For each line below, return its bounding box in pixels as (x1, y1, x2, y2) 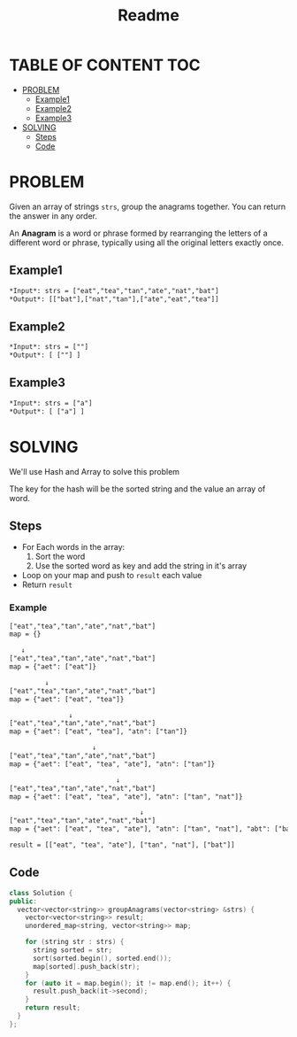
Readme (118, 5, 179, 26)
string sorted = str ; (32, 946, 113, 955)
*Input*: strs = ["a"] (9, 399, 93, 407)
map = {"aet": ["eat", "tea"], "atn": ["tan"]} (9, 727, 188, 736)
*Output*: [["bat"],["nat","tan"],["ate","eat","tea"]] (9, 294, 219, 304)
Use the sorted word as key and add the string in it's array (34, 561, 247, 571)
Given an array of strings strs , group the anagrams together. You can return (9, 201, 286, 212)
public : (9, 896, 38, 906)
